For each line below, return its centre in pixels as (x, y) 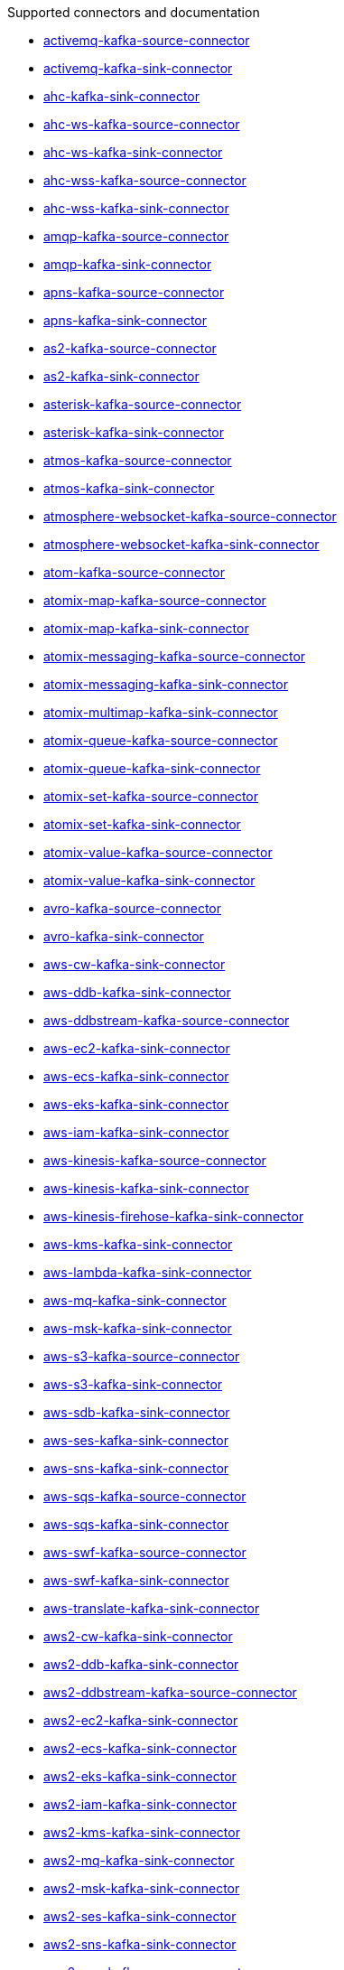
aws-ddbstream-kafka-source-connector (167, 1020)
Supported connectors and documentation (134, 12)
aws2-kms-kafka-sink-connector (142, 1832)
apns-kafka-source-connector (134, 292)
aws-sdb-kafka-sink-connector (137, 1412)
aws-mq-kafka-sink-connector (135, 1300)
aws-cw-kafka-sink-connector (135, 964)
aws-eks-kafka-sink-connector (136, 1104)
